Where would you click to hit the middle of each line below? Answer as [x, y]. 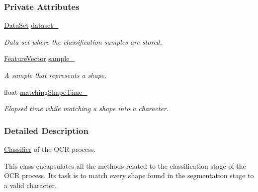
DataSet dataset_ [31, 25]
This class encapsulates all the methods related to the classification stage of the [125, 165]
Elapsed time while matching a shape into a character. [86, 108]
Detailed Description [46, 130]
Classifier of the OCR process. [50, 149]
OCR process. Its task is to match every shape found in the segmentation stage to [129, 175]
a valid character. [30, 185]
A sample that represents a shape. [55, 75]
